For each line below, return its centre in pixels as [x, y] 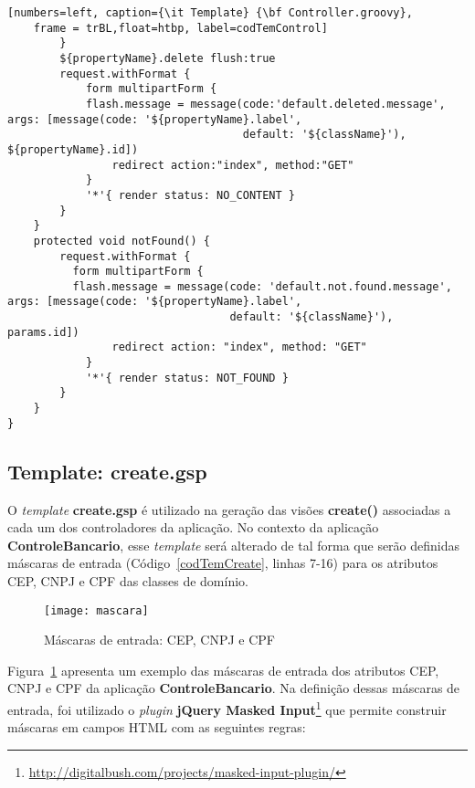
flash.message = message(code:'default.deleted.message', [265, 104]
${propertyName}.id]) [73, 149]
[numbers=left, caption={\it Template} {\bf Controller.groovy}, [210, 13]
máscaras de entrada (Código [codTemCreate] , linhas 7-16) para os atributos [223, 563]
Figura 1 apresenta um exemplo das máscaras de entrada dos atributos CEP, [223, 670]
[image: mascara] [96, 610]
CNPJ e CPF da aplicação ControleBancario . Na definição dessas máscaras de [234, 688]
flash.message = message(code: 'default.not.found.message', [262, 286]
